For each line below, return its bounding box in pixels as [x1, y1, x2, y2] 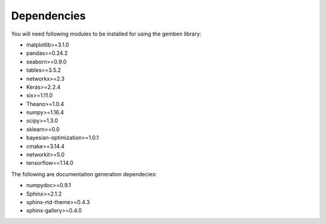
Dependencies [11, 9, 86, 22]
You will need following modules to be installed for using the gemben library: [11, 30, 202, 37]
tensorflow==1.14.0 [26, 159, 74, 167]
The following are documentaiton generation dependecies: [11, 170, 157, 178]
